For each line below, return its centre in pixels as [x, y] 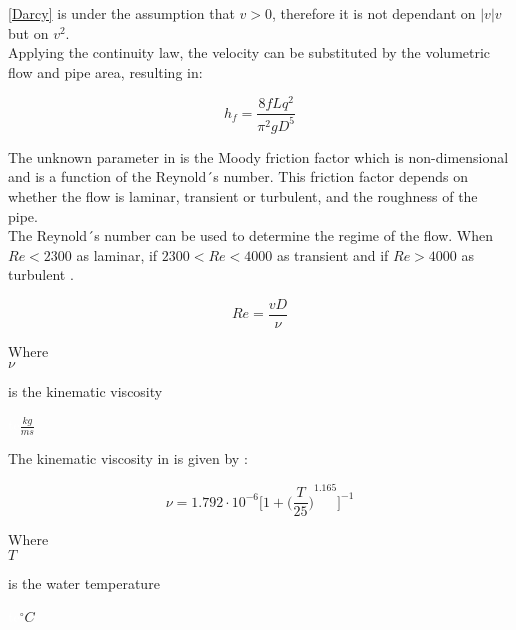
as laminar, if [117, 254]
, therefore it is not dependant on [373, 13]
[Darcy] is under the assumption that [121, 13]
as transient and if [332, 254]
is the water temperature [84, 582]
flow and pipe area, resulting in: [105, 71]
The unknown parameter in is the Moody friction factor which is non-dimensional [258, 156]
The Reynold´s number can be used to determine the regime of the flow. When [250, 235]
